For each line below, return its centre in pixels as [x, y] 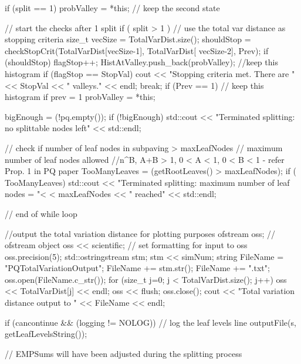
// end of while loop [41, 213]
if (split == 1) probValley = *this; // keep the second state [112, 8]
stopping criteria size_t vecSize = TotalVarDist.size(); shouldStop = [128, 39]
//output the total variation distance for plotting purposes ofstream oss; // [140, 233]
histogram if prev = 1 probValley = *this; [80, 97]
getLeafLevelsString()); [46, 334]
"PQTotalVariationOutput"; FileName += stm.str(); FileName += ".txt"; [137, 268]
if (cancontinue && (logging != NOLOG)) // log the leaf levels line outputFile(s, [150, 322]
